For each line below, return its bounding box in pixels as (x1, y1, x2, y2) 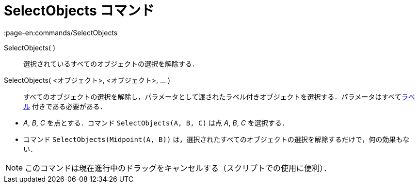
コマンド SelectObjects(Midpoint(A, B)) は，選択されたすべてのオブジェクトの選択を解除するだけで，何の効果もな (23, 135, 410, 143)
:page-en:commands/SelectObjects (4, 28, 118, 37)
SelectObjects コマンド (4, 2, 155, 19)
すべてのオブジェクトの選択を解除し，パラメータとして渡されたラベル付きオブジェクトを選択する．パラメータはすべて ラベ (23, 92, 415, 101)
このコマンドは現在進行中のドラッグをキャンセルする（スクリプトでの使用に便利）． (25, 163, 332, 173)
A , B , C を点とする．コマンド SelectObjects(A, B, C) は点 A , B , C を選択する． (23, 118, 289, 127)
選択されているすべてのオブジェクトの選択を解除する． (23, 59, 199, 68)
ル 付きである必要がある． (23, 102, 107, 110)
